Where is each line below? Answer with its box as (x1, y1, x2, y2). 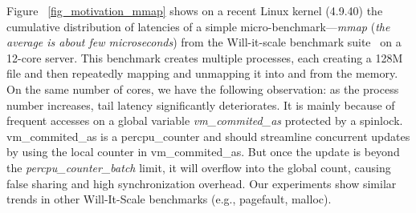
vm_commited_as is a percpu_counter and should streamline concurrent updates (6, 127, 410, 144)
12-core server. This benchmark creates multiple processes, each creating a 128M (6, 49, 403, 66)
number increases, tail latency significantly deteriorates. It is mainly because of (6, 96, 395, 113)
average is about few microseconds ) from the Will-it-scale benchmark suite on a (6, 34, 402, 50)
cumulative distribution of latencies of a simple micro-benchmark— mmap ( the (6, 18, 390, 34)
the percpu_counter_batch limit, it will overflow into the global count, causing (6, 159, 391, 175)
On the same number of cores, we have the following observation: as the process (6, 80, 399, 97)
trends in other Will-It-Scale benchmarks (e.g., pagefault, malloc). (6, 191, 332, 207)
